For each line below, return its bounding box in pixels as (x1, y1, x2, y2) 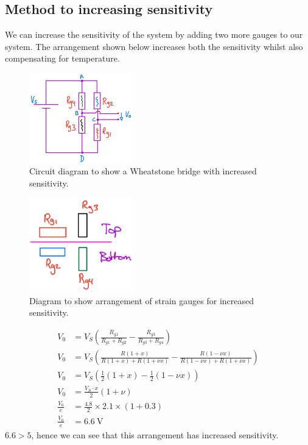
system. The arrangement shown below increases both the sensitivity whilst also (5, 40, 303, 52)
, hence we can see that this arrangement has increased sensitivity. (31, 428, 279, 441)
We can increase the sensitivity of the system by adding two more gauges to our (5, 28, 303, 41)
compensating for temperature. (5, 52, 120, 65)
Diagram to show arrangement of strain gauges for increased (29, 294, 254, 307)
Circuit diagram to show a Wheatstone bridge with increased (29, 165, 257, 177)
